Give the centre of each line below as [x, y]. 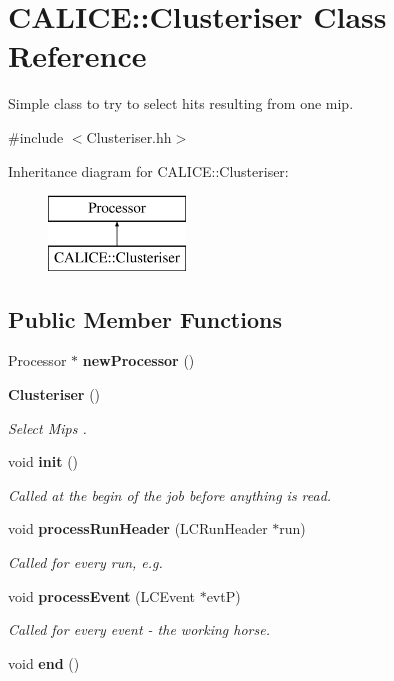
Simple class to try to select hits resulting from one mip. [181, 103]
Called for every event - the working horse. [139, 629]
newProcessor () [138, 360]
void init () [43, 461]
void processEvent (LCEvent [101, 595]
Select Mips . [47, 427]
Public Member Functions [145, 318]
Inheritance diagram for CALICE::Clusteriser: [148, 170]
